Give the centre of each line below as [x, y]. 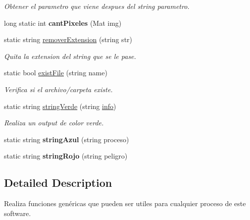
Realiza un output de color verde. [54, 123]
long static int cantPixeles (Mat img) [63, 23]
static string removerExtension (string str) [68, 39]
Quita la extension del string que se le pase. [70, 56]
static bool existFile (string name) [56, 73]
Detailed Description [58, 183]
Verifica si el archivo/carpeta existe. [58, 89]
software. [18, 213]
